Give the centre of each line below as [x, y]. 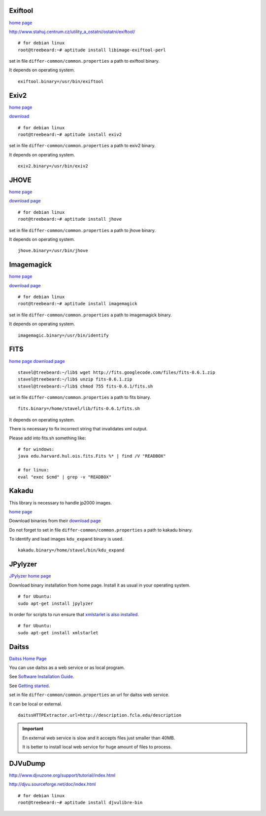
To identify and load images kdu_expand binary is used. [66, 539]
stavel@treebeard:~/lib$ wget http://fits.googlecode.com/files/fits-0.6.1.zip [116, 372]
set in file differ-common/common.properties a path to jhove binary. [83, 230]
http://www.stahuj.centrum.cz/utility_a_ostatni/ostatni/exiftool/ [72, 32]
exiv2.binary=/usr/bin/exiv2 [53, 166]
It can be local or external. [36, 704]
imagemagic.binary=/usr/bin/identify [64, 335]
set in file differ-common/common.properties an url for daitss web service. [89, 695]
